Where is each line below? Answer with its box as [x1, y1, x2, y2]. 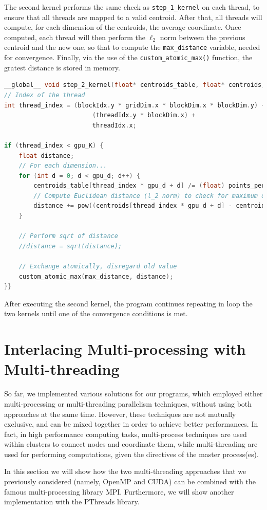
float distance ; [18, 152, 74, 159]
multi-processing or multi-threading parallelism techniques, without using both [4, 398, 252, 409]
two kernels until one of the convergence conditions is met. [4, 308, 188, 319]
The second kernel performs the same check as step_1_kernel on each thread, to [4, 2, 260, 12]
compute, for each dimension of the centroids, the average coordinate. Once [4, 22, 241, 32]
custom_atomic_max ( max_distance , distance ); [18, 272, 174, 280]
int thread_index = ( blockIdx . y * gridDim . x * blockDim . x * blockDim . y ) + [4, 101, 265, 109]
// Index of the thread [4, 91, 85, 99]
